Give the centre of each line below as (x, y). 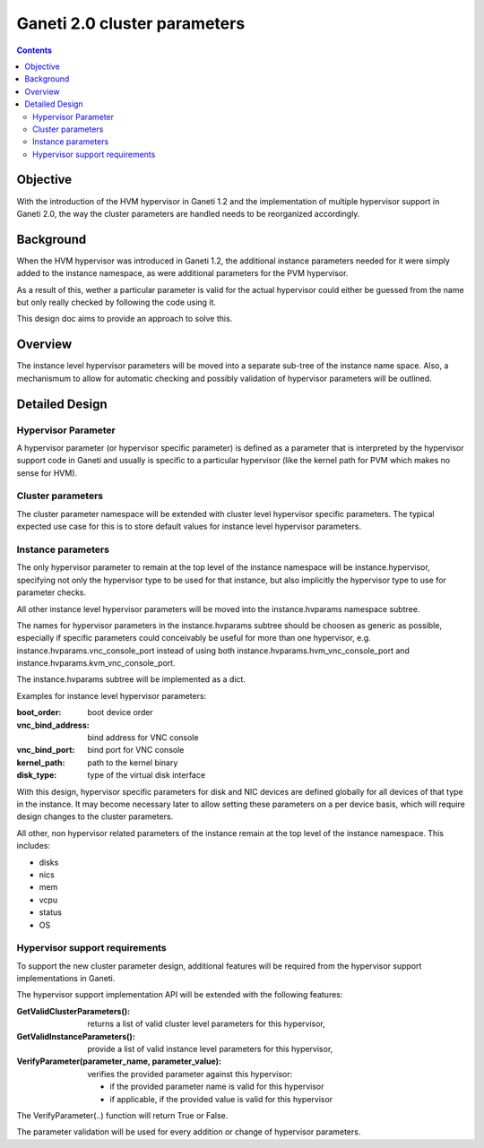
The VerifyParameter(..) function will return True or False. (122, 1115)
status (51, 912)
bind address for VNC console (143, 738)
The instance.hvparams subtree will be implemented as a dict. (131, 679)
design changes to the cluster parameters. (95, 816)
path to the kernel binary (133, 763)
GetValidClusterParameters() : (73, 1011)
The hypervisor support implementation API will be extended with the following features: (180, 995)
